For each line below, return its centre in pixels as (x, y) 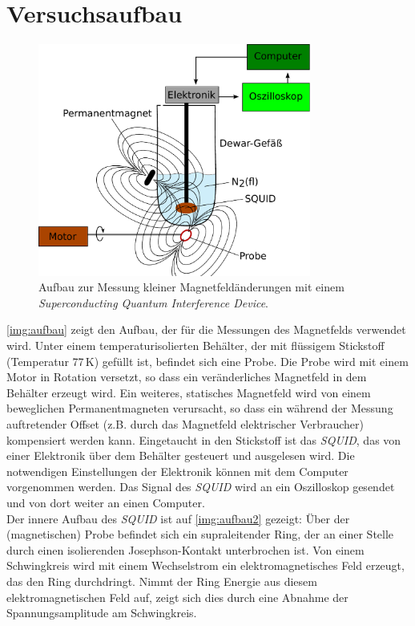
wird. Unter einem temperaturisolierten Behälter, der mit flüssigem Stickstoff (195, 345)
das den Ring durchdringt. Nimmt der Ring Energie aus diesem (162, 581)
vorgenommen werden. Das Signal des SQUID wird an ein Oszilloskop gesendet (201, 487)
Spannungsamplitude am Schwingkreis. (102, 613)
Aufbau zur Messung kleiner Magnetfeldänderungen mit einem (191, 287)
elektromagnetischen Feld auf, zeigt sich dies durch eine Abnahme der (177, 597)
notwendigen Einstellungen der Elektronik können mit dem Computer (177, 471)
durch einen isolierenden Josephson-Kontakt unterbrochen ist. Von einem (185, 549)
